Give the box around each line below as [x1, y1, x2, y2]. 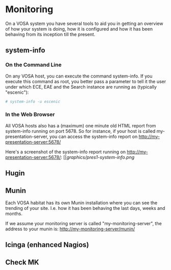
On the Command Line [5, 61, 62, 68]
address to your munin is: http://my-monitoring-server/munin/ [5, 226, 135, 232]
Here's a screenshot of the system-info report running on [5, 149, 126, 155]
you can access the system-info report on [49, 133, 138, 140]
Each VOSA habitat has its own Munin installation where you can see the [5, 200, 158, 206]
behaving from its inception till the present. [5, 31, 95, 37]
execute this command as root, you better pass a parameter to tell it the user [5, 78, 166, 85]
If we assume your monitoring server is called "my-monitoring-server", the [5, 221, 162, 226]
